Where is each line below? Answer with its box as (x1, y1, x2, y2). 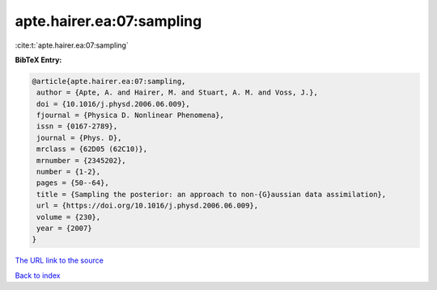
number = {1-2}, (36, 167, 101, 177)
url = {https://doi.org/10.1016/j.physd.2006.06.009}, (36, 201, 259, 210)
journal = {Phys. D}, (36, 133, 122, 142)
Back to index (15, 271, 61, 280)
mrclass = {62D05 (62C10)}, (36, 145, 148, 153)
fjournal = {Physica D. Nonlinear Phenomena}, (36, 111, 224, 120)
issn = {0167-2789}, (36, 122, 118, 131)
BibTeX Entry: (15, 55, 62, 65)
